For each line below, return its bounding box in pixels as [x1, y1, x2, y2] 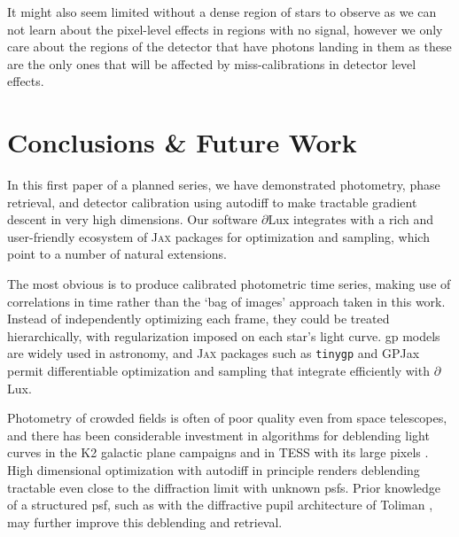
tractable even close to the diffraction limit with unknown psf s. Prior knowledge [7, 478, 441, 496]
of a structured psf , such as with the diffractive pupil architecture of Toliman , [7, 495, 433, 514]
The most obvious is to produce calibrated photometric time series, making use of [7, 275, 451, 293]
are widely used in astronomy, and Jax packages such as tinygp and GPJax [7, 344, 420, 362]
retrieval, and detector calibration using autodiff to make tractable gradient [7, 192, 417, 211]
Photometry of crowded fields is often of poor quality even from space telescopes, [7, 409, 447, 427]
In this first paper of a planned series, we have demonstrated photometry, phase [7, 175, 440, 194]
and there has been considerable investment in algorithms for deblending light [7, 425, 430, 444]
